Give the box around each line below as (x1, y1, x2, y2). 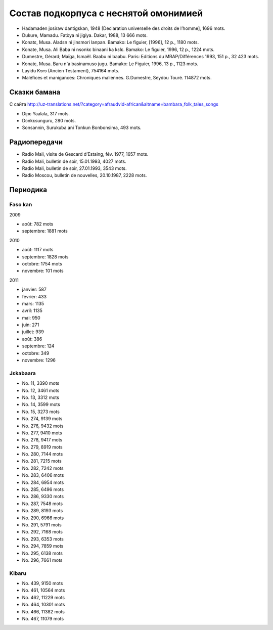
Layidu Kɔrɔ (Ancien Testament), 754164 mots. (22, 67, 120, 73)
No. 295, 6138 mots (22, 550, 63, 556)
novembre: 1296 (22, 357, 56, 364)
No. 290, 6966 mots (22, 515, 64, 521)
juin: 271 (22, 322, 39, 328)
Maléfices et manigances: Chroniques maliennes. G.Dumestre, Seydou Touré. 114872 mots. (22, 75, 212, 81)
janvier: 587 (22, 286, 47, 293)
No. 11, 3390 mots (22, 380, 60, 386)
